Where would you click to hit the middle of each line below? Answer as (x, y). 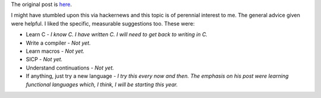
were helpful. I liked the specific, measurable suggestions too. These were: (103, 23)
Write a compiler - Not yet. (58, 43)
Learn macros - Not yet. (55, 51)
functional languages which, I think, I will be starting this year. (102, 84)
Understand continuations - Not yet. (70, 68)
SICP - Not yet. (44, 59)
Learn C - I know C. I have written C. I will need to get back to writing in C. (117, 34)
